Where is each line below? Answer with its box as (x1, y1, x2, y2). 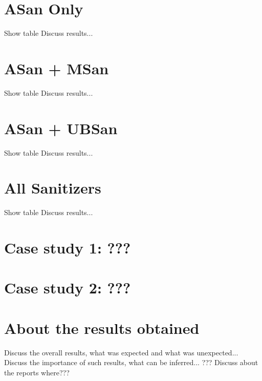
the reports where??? (4, 367, 70, 377)
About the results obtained (4, 317, 200, 338)
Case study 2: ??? (4, 277, 131, 298)
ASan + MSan (4, 57, 109, 78)
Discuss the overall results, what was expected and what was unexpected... (4, 347, 238, 357)
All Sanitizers (4, 177, 101, 198)
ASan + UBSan (4, 117, 118, 138)
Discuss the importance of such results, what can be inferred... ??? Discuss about (4, 357, 258, 368)
